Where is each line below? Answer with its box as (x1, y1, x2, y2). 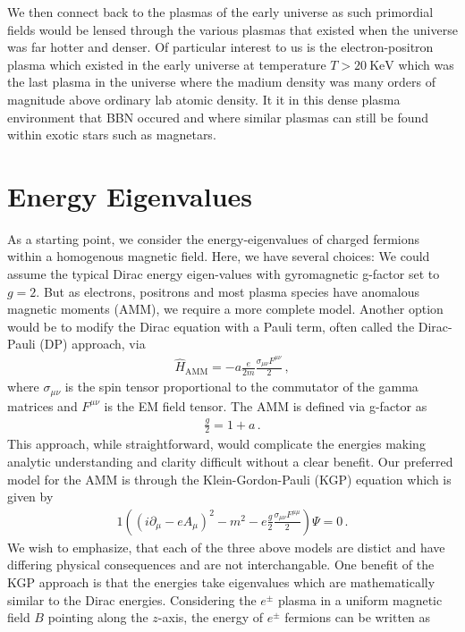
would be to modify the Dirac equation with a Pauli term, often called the (7, 316, 415, 335)
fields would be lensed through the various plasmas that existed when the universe (7, 20, 458, 38)
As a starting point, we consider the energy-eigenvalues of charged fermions (7, 229, 419, 248)
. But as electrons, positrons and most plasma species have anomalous (36, 282, 420, 300)
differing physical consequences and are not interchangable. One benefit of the (7, 555, 435, 574)
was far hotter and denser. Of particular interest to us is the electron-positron (7, 38, 434, 56)
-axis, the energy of (157, 608, 264, 627)
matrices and (7, 396, 78, 415)
